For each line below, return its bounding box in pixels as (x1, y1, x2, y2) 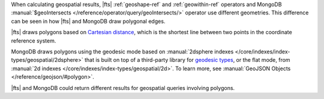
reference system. (11, 37, 56, 44)
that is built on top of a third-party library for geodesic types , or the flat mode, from (84, 56, 290, 64)
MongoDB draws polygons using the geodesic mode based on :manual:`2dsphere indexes (11, 48, 234, 55)
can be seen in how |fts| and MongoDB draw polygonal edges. (11, 17, 166, 25)
